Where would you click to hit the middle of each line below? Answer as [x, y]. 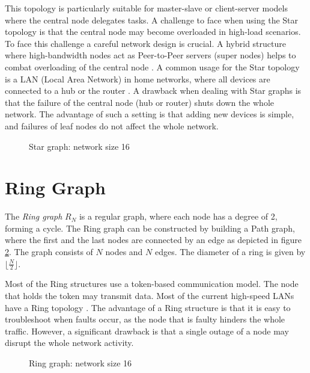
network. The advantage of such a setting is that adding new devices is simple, [150, 114]
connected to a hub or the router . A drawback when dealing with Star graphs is [153, 91]
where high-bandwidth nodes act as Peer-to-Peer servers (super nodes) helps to [150, 55]
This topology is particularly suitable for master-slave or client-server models [146, 8]
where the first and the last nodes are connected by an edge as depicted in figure [153, 240]
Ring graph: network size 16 [81, 363]
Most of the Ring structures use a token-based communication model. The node [152, 284]
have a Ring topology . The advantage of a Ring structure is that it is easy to [148, 307]
